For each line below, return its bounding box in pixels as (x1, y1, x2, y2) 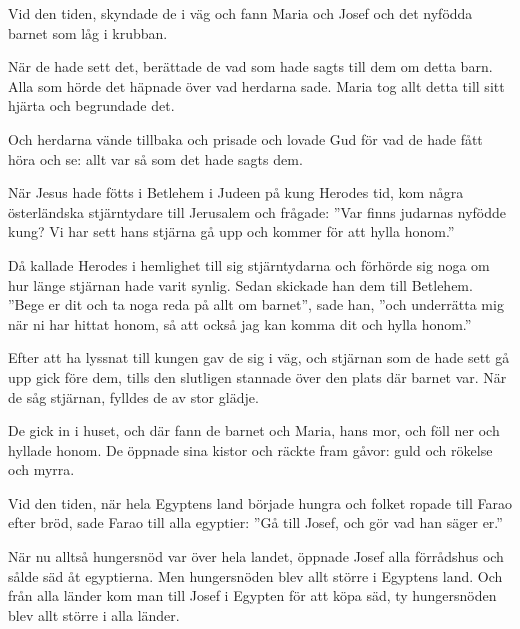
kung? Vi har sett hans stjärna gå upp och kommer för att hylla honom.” (8, 221, 455, 242)
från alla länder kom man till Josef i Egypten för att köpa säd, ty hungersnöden (8, 585, 497, 606)
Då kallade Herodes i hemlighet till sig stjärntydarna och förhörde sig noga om (8, 254, 490, 275)
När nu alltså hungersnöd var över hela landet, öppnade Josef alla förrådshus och (8, 546, 504, 567)
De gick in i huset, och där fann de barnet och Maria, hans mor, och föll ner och (8, 420, 500, 441)
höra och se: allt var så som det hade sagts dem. (8, 148, 303, 169)
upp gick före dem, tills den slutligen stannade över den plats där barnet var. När (8, 366, 507, 387)
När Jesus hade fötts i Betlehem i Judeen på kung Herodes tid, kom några (8, 182, 464, 203)
